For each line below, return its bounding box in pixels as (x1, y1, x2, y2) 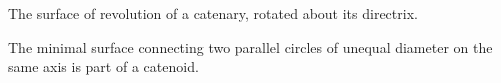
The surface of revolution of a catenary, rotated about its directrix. (8, 3, 418, 23)
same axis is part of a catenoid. (8, 56, 199, 77)
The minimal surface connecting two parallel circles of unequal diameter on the (8, 36, 493, 57)
